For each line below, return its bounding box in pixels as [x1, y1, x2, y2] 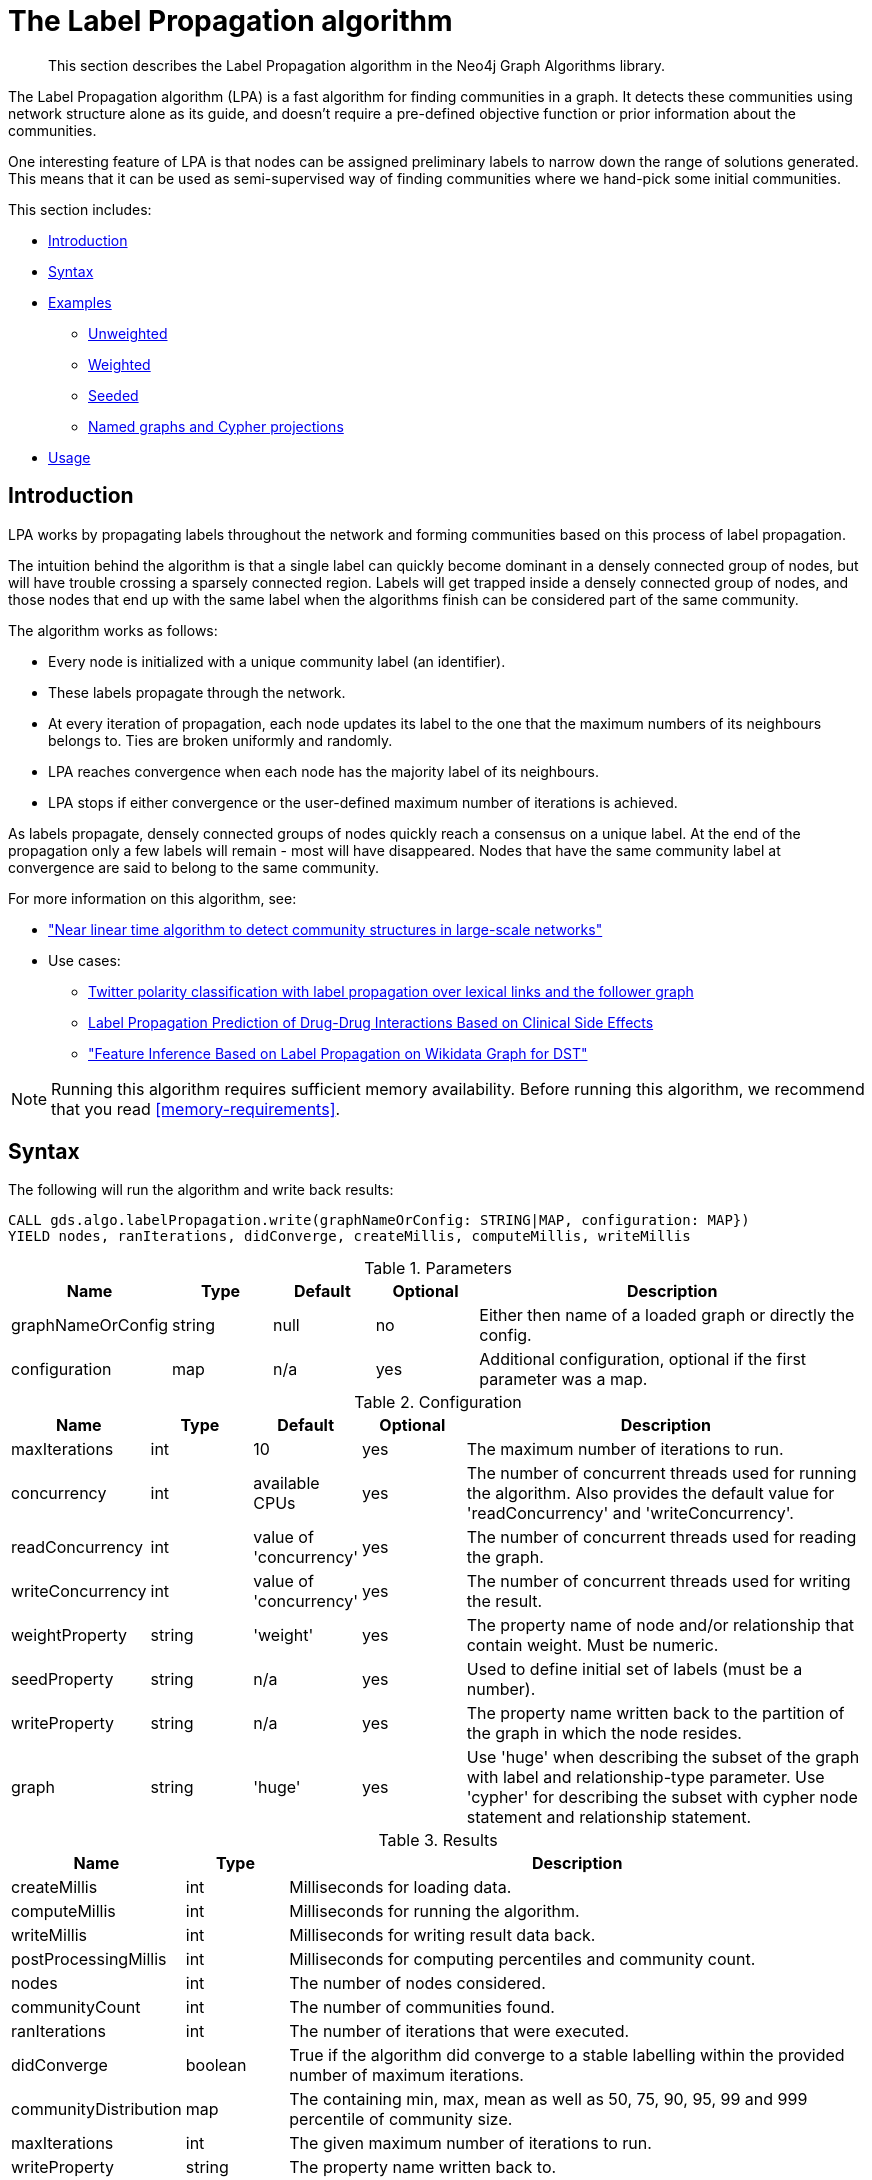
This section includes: [8, 200, 152, 218]
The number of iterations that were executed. [289, 2021, 630, 2042]
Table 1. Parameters [364, 1258, 512, 1279]
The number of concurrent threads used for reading [466, 1527, 857, 1548]
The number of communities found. [289, 1997, 555, 2018]
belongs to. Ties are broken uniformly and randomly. [48, 731, 393, 749]
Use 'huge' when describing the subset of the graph [466, 1747, 860, 1768]
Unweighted [88, 324, 168, 342]
